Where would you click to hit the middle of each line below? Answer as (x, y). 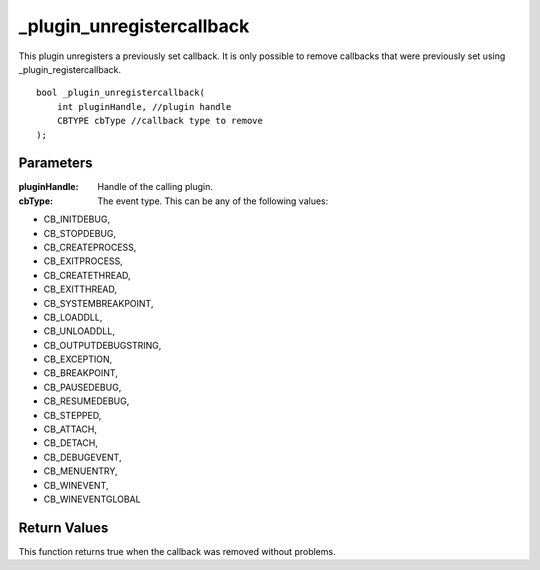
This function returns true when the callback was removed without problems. (177, 551)
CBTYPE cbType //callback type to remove (160, 121)
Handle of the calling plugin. (155, 187)
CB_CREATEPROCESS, (90, 247)
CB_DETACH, (71, 443)
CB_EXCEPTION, (78, 359)
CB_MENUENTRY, (81, 471)
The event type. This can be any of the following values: (213, 201)
